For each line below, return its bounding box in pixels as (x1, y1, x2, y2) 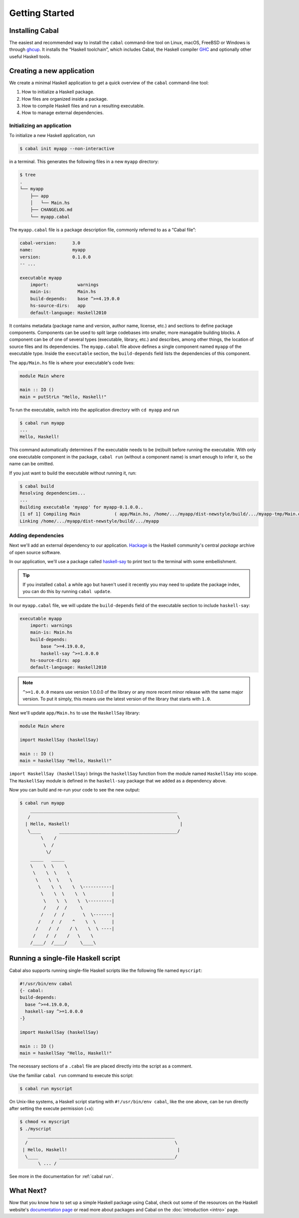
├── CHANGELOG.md (30, 207, 73, 213)
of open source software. (9, 549, 61, 555)
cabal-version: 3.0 (19, 240, 81, 246)
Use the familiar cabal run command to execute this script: (9, 1072, 134, 1078)
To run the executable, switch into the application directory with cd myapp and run (9, 407, 179, 413)
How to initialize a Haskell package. (21, 89, 95, 95)
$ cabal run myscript (19, 1085, 73, 1091)
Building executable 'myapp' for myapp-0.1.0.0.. (19, 504, 144, 510)
